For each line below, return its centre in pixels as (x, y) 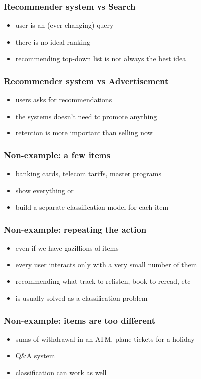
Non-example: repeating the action (75, 229)
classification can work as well (61, 372)
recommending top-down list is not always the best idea (101, 59)
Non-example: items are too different (80, 320)
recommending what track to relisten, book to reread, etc (103, 281)
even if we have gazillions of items (67, 248)
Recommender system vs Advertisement (86, 80)
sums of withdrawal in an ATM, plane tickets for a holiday (105, 338)
